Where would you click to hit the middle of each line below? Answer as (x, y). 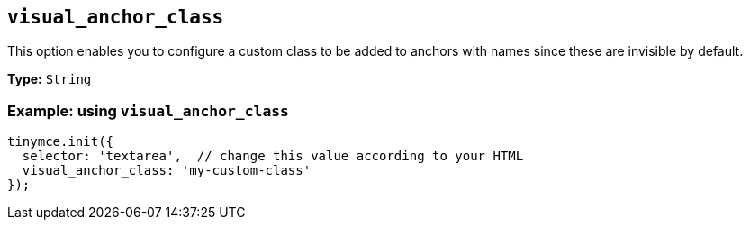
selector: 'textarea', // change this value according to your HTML (273, 156)
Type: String (50, 79)
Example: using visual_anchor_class (148, 110)
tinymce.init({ (61, 142)
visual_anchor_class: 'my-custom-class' (167, 171)
